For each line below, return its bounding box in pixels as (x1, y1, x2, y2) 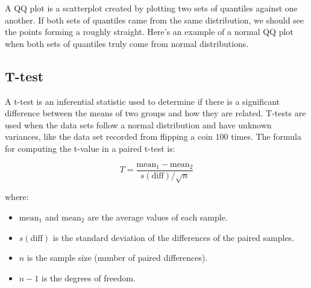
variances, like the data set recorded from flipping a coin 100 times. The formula (5, 130, 301, 143)
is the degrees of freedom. (41, 271, 136, 284)
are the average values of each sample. (87, 210, 228, 223)
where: (5, 190, 29, 203)
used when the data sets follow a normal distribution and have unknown (5, 118, 272, 131)
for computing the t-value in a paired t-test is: (5, 142, 175, 154)
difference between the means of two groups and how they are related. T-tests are (5, 107, 306, 119)
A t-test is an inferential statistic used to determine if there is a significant (5, 95, 280, 107)
